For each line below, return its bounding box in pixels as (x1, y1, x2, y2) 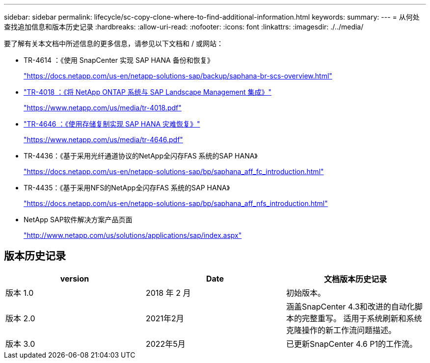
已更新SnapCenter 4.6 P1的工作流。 (286, 338, 418, 349)
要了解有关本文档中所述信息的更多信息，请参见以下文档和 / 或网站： (4, 39, 223, 48)
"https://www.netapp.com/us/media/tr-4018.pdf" (24, 104, 182, 112)
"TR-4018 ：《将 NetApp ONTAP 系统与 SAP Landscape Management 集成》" (24, 88, 272, 96)
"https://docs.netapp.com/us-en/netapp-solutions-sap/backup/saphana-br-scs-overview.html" (24, 72, 332, 80)
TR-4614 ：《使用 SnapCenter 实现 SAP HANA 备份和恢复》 (24, 56, 214, 64)
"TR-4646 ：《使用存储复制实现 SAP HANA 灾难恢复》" (24, 120, 200, 128)
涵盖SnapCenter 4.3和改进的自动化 (286, 301, 415, 311)
